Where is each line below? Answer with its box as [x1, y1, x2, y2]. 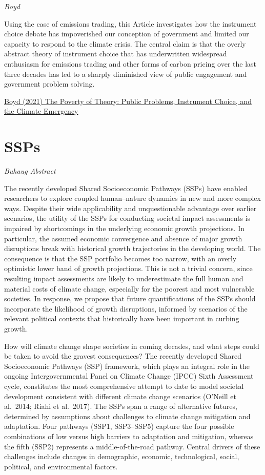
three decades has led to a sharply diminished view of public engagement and [4, 68, 247, 79]
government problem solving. [4, 78, 95, 89]
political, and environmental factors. [4, 461, 118, 471]
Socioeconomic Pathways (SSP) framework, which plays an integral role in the [4, 360, 250, 371]
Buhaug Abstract [4, 166, 56, 176]
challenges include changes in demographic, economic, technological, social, [4, 451, 239, 462]
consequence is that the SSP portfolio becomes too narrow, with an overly [4, 253, 237, 263]
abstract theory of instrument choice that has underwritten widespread [4, 48, 227, 59]
